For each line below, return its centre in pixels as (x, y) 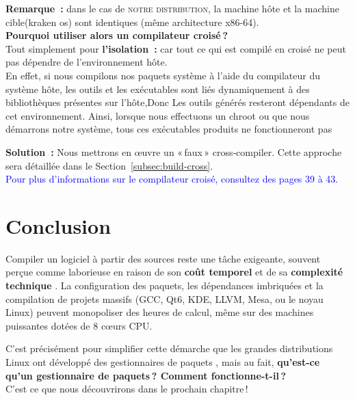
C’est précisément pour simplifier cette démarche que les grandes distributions (169, 348)
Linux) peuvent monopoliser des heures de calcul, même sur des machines (160, 312)
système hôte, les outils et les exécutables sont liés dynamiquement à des (158, 89)
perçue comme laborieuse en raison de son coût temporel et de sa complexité (174, 272)
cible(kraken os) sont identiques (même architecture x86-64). (132, 22)
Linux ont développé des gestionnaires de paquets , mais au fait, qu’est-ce (163, 362)
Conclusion (58, 225)
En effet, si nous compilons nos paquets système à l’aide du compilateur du (163, 75)
